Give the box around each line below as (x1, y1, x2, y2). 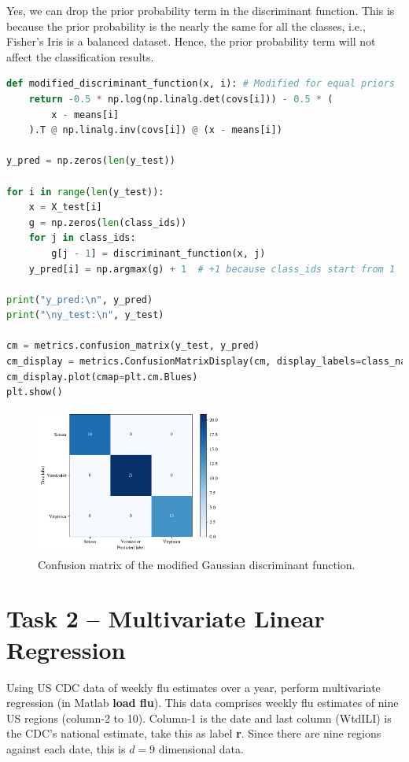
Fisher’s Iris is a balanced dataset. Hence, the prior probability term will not (6, 33, 376, 50)
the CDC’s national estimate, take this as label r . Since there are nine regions (6, 725, 381, 742)
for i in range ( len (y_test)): (6, 186, 164, 198)
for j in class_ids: (28, 232, 136, 244)
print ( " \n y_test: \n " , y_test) (6, 309, 164, 321)
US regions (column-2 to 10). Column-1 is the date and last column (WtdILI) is (6, 709, 392, 726)
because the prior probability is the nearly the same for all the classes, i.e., (6, 17, 366, 34)
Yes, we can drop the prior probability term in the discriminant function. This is (6, 2, 395, 18)
